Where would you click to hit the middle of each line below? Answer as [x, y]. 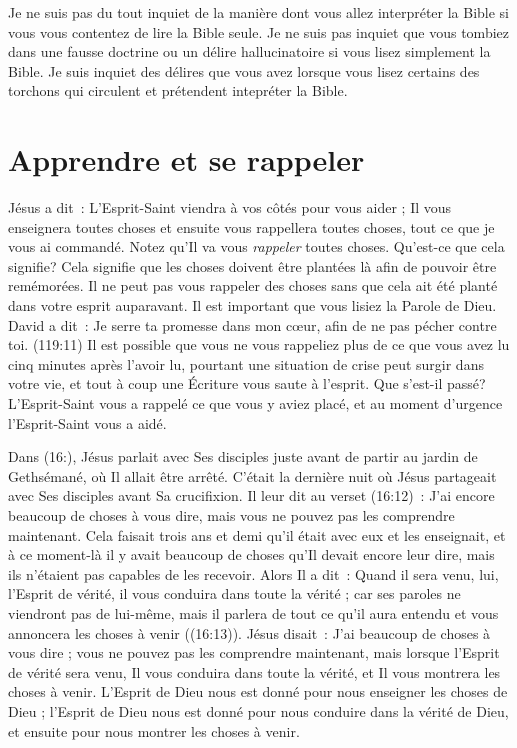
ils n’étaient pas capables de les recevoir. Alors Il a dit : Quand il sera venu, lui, [253, 573]
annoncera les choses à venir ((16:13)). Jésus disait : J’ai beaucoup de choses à [249, 632]
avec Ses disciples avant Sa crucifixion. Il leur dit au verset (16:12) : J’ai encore [251, 495]
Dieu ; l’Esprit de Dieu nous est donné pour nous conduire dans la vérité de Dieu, [258, 710]
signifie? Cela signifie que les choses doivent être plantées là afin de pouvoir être [252, 265]
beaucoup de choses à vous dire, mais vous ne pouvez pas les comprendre [231, 515]
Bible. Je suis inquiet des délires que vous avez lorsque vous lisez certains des [244, 70]
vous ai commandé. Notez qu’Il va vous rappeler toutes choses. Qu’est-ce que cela [256, 246]
